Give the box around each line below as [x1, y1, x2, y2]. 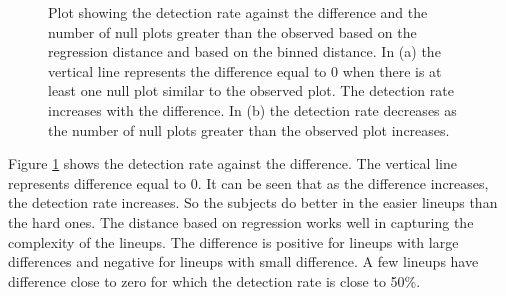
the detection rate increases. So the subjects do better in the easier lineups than [8, 192, 498, 213]
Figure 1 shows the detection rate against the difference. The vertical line [8, 153, 457, 174]
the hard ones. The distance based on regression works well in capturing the [8, 211, 474, 232]
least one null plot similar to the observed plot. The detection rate [48, 80, 454, 101]
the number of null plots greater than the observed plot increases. [48, 119, 450, 140]
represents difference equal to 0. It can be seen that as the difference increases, [8, 172, 489, 193]
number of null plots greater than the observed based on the [48, 21, 417, 42]
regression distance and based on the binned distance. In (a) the [48, 41, 441, 62]
